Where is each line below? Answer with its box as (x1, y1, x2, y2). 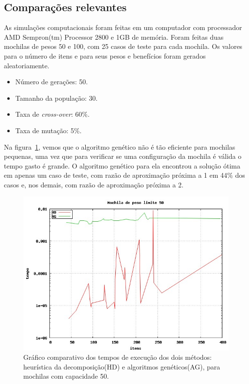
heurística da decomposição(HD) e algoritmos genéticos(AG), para (23, 361, 220, 371)
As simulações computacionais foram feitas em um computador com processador (4, 22, 242, 32)
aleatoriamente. (4, 60, 49, 70)
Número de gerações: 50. (15, 77, 88, 87)
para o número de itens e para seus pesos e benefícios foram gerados (4, 50, 206, 61)
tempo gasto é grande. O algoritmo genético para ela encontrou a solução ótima (4, 160, 240, 170)
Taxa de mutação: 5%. (15, 125, 82, 135)
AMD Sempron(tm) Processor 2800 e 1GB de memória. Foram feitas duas (4, 31, 224, 42)
